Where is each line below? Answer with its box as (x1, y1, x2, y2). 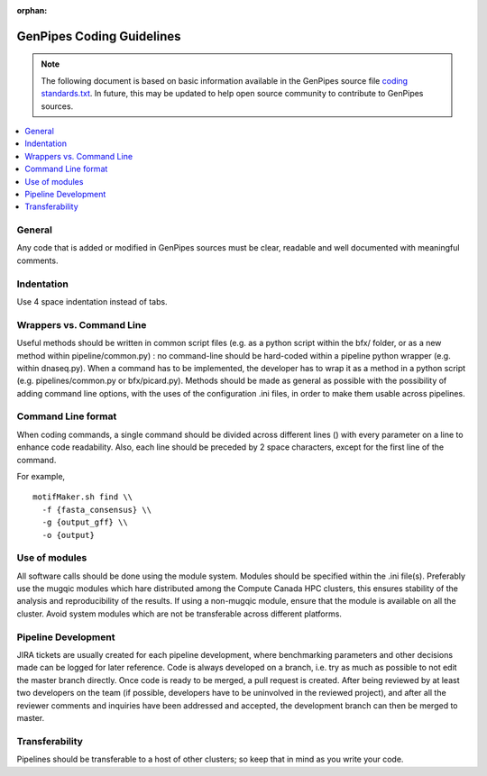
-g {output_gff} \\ (41, 517, 128, 527)
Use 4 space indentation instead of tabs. (16, 296, 168, 306)
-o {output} (41, 530, 95, 540)
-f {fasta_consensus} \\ (41, 505, 152, 515)
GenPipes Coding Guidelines (16, 28, 181, 44)
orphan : (16, 5, 48, 15)
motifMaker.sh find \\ (32, 492, 133, 502)
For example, (16, 471, 66, 481)
